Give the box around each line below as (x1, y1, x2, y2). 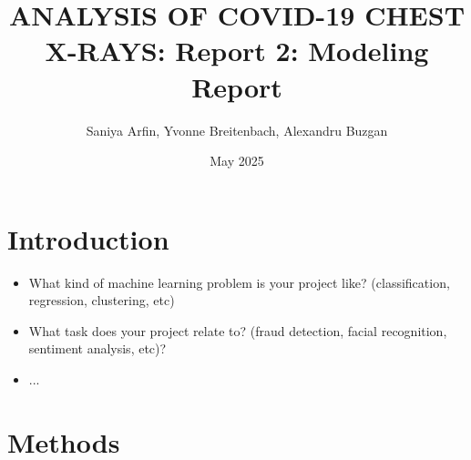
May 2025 (210, 151, 264, 170)
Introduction (7, 220, 169, 257)
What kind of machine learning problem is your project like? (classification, (28, 272, 450, 291)
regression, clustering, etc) (28, 291, 175, 310)
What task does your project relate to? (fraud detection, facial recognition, (28, 321, 447, 340)
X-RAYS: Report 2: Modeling (45, 32, 429, 69)
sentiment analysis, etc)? (28, 339, 167, 358)
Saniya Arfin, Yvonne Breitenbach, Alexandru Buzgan (86, 120, 388, 139)
